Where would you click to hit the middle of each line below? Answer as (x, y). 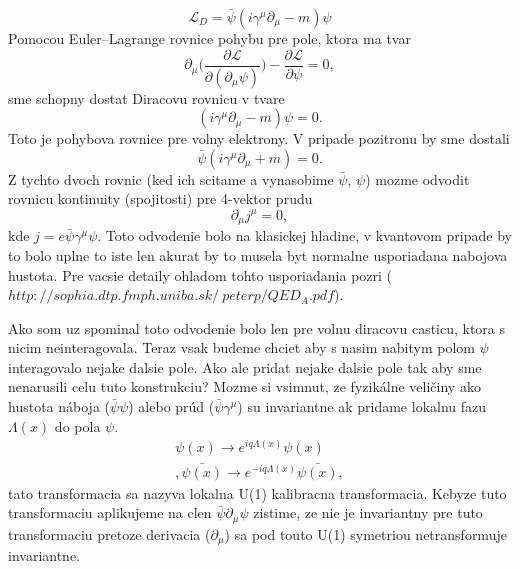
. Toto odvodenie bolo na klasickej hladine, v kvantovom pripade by (304, 235)
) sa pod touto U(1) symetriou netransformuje (365, 533)
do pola (77, 425)
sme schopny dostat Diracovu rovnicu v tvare (146, 97)
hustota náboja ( (59, 406)
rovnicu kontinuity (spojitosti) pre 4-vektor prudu (160, 198)
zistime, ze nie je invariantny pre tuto (368, 512)
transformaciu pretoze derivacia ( (109, 533)
